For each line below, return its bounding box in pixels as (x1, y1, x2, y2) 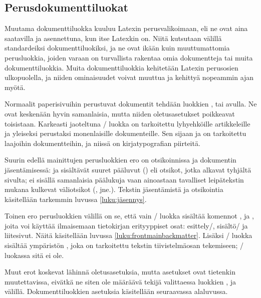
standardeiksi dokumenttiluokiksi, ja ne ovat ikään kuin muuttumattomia (5, 42, 230, 53)
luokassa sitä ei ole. (5, 249, 64, 260)
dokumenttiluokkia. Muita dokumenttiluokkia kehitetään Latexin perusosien (5, 62, 238, 72)
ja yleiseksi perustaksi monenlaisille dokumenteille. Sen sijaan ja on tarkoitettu (5, 128, 246, 138)
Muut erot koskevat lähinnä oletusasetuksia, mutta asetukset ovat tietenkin (5, 266, 235, 277)
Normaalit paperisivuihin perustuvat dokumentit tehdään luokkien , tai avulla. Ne (5, 98, 257, 109)
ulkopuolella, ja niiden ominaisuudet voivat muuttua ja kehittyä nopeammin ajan (5, 72, 254, 82)
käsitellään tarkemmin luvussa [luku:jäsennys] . (5, 193, 147, 204)
